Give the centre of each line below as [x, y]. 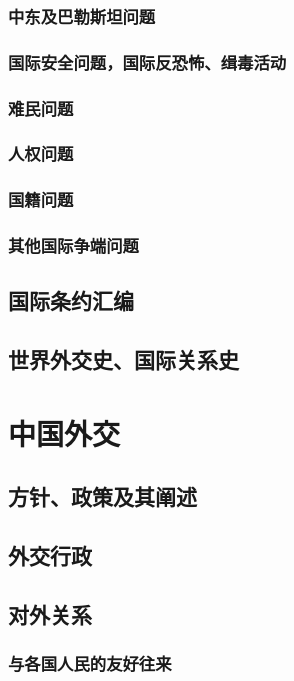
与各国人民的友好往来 [90, 663]
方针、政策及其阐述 [102, 496]
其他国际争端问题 [73, 245]
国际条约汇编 [71, 300]
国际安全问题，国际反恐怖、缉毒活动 [147, 61]
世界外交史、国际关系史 [123, 359]
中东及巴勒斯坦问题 [82, 15]
